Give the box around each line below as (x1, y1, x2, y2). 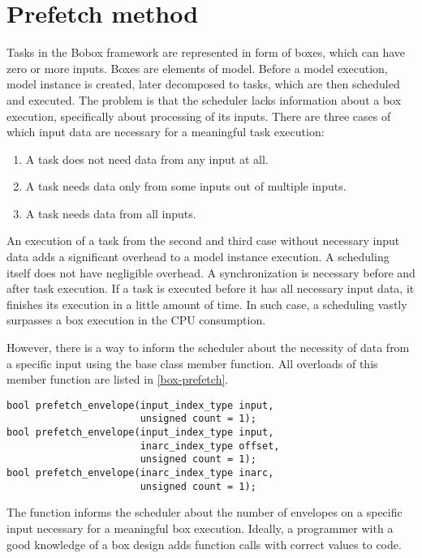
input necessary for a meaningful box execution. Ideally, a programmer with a (6, 520, 394, 536)
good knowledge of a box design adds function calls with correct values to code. (6, 535, 402, 552)
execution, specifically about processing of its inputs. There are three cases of (6, 107, 391, 124)
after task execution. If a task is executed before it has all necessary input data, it (6, 280, 415, 297)
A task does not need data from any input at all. (25, 150, 269, 167)
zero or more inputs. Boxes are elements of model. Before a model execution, (6, 59, 388, 76)
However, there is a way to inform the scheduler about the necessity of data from (6, 339, 410, 356)
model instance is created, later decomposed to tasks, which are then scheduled (6, 75, 400, 92)
